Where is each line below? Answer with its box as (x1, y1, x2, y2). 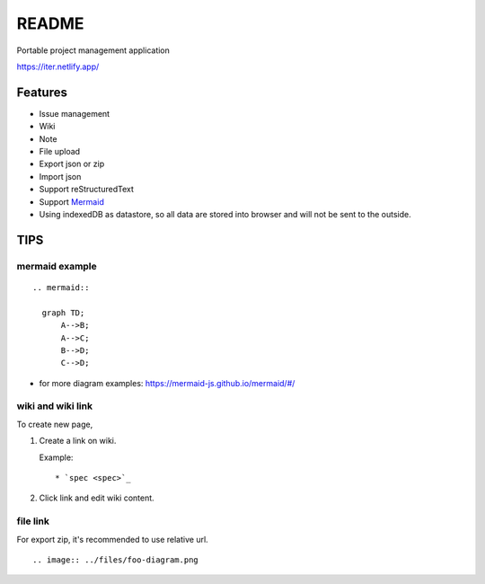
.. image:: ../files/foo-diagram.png (32, 554, 199, 565)
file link (16, 515, 49, 527)
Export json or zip (39, 158, 105, 170)
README (16, 13, 84, 33)
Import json (39, 171, 82, 181)
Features (16, 84, 67, 100)
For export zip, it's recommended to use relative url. (16, 534, 208, 544)
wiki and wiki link (16, 400, 93, 412)
